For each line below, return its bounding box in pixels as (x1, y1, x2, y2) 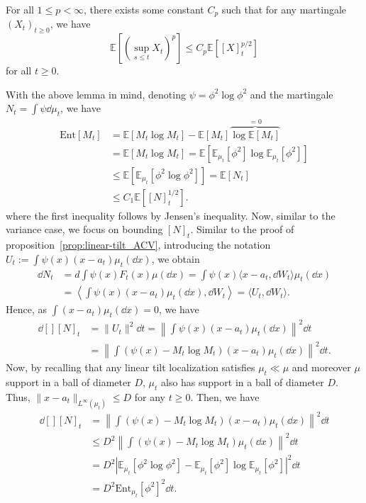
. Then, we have (190, 389, 260, 404)
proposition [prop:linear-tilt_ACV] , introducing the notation (6, 237, 271, 252)
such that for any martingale (221, 2, 347, 16)
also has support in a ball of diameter (161, 375, 324, 390)
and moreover (292, 360, 351, 375)
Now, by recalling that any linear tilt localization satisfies (6, 360, 255, 375)
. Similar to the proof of (190, 222, 294, 237)
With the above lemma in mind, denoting (6, 86, 186, 101)
